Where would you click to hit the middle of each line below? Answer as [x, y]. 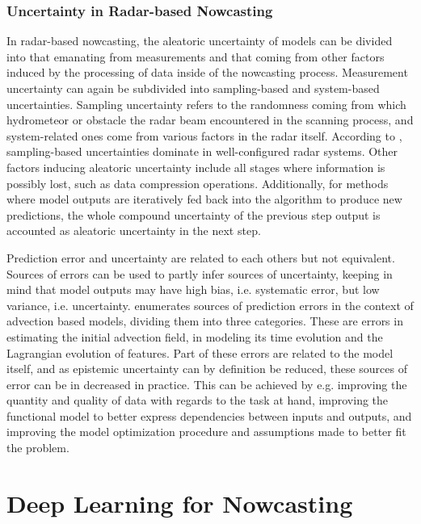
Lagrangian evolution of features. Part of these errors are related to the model [200, 352]
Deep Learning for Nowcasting [180, 503]
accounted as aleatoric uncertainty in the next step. [134, 231]
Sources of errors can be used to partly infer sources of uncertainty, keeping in [200, 273]
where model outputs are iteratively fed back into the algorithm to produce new [204, 199]
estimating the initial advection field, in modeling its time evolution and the [195, 336]
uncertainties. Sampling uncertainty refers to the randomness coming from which [206, 104]
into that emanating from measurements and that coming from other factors [196, 56]
